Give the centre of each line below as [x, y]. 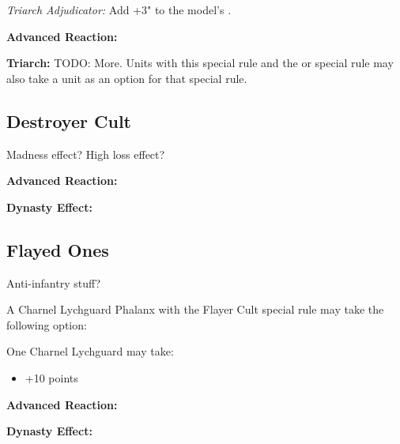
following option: [47, 324]
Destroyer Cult [69, 120]
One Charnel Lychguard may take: [90, 351]
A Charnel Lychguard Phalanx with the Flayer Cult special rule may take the [195, 309]
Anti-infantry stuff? [54, 282]
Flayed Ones [58, 249]
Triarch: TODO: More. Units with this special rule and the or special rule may [200, 63]
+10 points [51, 377]
